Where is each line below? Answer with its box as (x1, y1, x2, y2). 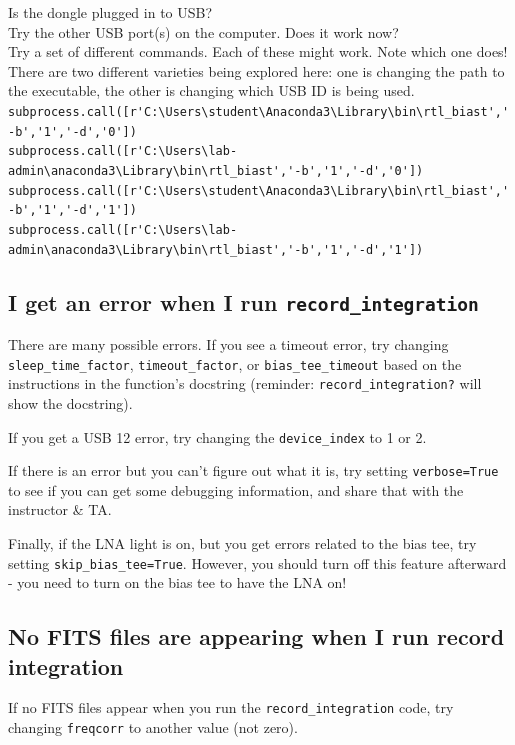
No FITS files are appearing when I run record (8, 621, 505, 652)
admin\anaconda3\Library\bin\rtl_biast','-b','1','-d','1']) (8, 242, 424, 257)
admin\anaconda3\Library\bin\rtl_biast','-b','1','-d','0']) (8, 163, 424, 178)
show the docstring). (8, 392, 133, 413)
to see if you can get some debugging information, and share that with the (8, 479, 464, 500)
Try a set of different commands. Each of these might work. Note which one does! (8, 41, 508, 62)
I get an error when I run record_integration (8, 286, 479, 317)
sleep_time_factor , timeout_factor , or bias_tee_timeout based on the (8, 353, 462, 374)
